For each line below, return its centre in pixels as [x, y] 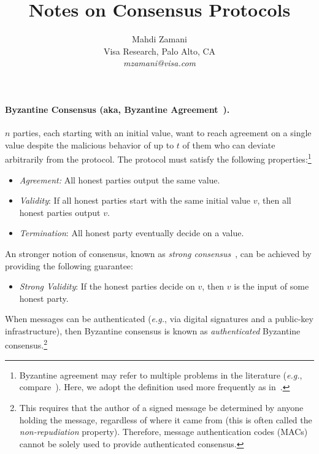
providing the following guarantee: [69, 265]
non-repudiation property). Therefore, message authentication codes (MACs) [163, 432]
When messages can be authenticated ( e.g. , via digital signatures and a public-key [159, 319]
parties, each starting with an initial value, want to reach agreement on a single [162, 133]
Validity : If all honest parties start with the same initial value [135, 200]
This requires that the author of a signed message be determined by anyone [161, 407]
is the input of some [271, 286]
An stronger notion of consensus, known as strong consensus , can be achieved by [158, 253]
